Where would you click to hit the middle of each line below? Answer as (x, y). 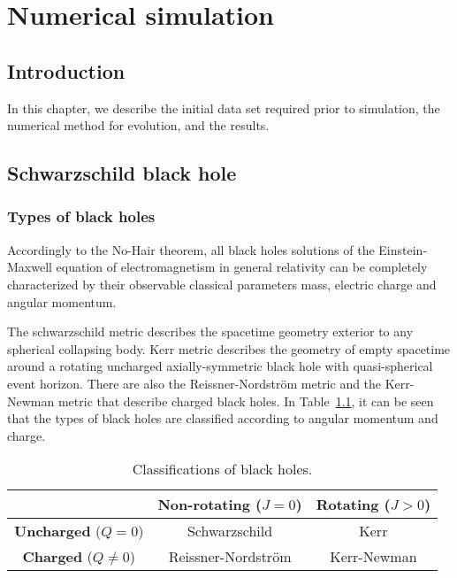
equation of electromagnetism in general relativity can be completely (242, 267)
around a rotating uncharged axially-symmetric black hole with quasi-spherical (220, 366)
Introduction (66, 70)
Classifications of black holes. (222, 469)
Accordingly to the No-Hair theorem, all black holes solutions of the (191, 249)
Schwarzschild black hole (122, 173)
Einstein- (403, 249)
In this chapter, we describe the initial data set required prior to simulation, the (224, 108)
